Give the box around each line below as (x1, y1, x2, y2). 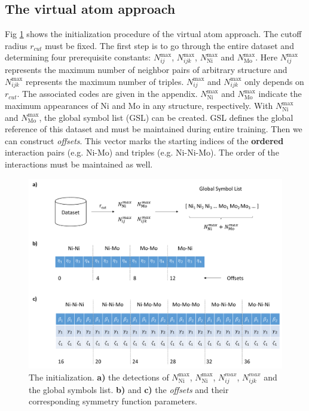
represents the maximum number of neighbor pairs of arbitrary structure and (5, 63, 287, 76)
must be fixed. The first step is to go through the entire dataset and (45, 39, 294, 51)
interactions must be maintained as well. (5, 158, 153, 171)
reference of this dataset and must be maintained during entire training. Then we (5, 123, 302, 135)
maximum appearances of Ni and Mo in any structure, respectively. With (5, 99, 273, 112)
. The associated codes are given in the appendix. (17, 87, 198, 100)
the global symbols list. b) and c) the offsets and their (29, 383, 229, 395)
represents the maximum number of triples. (25, 75, 184, 87)
